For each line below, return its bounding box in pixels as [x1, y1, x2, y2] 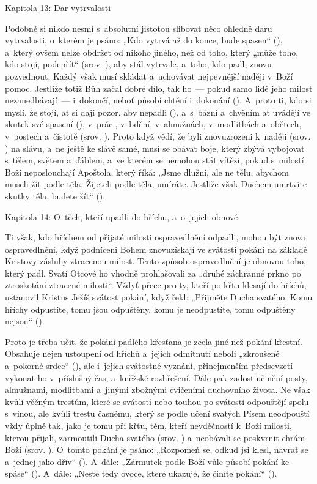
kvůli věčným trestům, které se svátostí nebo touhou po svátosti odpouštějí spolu [5, 395, 309, 408]
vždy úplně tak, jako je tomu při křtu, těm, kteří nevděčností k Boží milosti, [5, 419, 292, 431]
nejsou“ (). [5, 315, 45, 327]
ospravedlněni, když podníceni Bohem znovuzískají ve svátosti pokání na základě [5, 242, 307, 255]
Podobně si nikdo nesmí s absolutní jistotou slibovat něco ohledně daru [5, 21, 272, 34]
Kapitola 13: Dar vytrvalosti [5, 1, 111, 13]
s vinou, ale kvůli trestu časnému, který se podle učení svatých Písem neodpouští [5, 407, 310, 420]
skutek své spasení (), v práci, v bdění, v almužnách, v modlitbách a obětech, [5, 117, 302, 130]
